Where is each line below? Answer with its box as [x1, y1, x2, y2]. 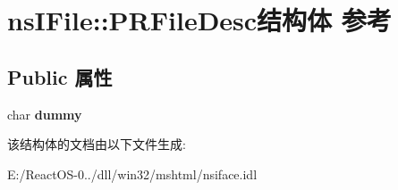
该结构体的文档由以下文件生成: [7, 135, 186, 153]
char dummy [7, 104, 82, 123]
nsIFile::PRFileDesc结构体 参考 [7, 2, 392, 38]
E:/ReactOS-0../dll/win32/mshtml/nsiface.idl [7, 164, 258, 183]
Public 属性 [7, 62, 113, 90]
